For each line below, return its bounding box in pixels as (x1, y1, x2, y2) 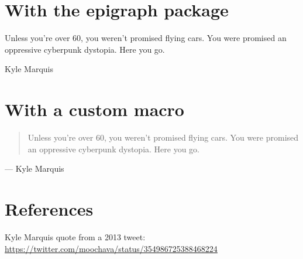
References (5, 197, 94, 220)
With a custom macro (5, 97, 184, 121)
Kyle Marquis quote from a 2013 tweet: (5, 230, 146, 243)
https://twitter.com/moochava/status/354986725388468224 (5, 242, 218, 254)
